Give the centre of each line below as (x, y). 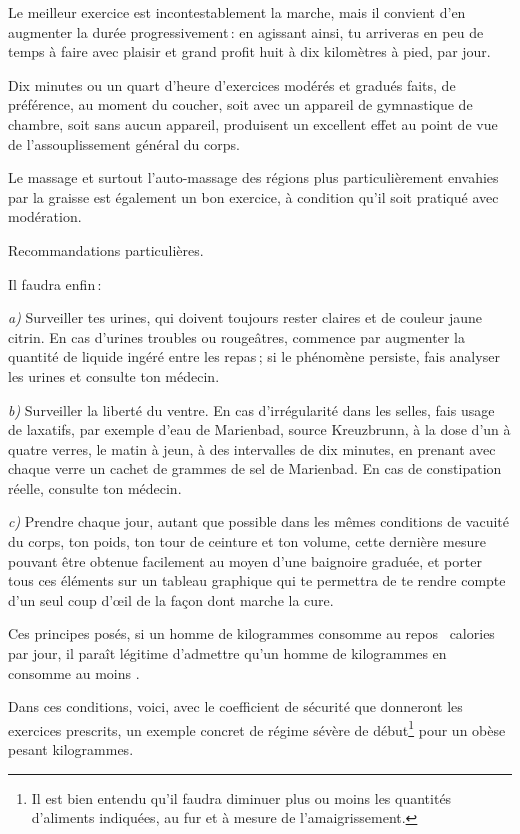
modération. (45, 216)
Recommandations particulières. (106, 249)
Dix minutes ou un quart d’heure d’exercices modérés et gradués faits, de (232, 84)
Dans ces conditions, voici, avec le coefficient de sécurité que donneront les (235, 706)
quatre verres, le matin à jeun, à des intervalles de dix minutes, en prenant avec (252, 448)
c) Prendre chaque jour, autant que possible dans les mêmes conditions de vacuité (258, 521)
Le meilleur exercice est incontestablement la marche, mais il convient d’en (237, 12)
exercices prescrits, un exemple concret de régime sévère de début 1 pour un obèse (257, 728)
